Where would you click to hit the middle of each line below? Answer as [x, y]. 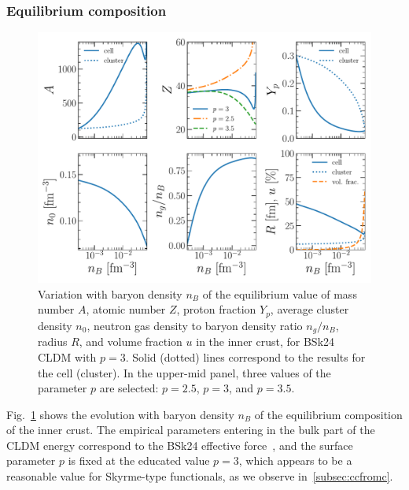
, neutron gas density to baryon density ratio [195, 325]
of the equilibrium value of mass [280, 293]
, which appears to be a [295, 460]
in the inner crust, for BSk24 [265, 342]
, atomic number [126, 309]
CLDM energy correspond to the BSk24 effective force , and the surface [180, 445]
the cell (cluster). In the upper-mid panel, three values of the [184, 372]
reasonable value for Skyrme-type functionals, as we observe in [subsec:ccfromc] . [200, 476]
